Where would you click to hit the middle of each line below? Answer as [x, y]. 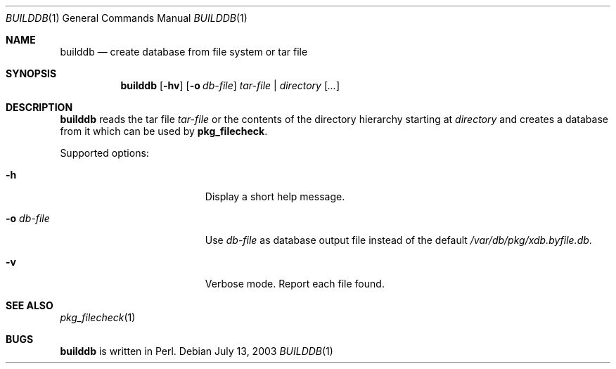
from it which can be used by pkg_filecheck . [164, 131]
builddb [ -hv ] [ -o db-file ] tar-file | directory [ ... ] [230, 85]
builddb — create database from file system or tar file [184, 52]
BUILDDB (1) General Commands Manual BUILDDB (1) [127, 18]
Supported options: [104, 153]
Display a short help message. [275, 196]
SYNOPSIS [31, 73]
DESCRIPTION [39, 107]
